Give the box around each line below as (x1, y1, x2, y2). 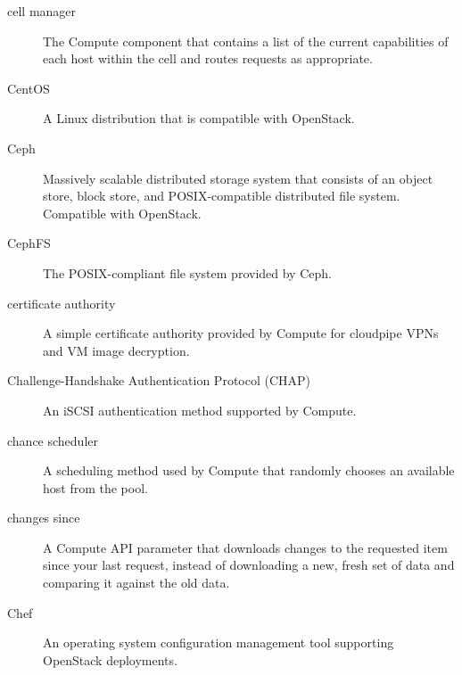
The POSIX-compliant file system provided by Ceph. (43, 263, 332, 282)
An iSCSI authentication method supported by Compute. (43, 400, 357, 419)
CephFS (7, 234, 51, 252)
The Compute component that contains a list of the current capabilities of (43, 31, 449, 50)
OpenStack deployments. (43, 650, 177, 669)
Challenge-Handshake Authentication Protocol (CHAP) (7, 371, 311, 390)
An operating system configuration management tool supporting (43, 633, 394, 652)
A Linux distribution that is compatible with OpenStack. (43, 109, 355, 128)
